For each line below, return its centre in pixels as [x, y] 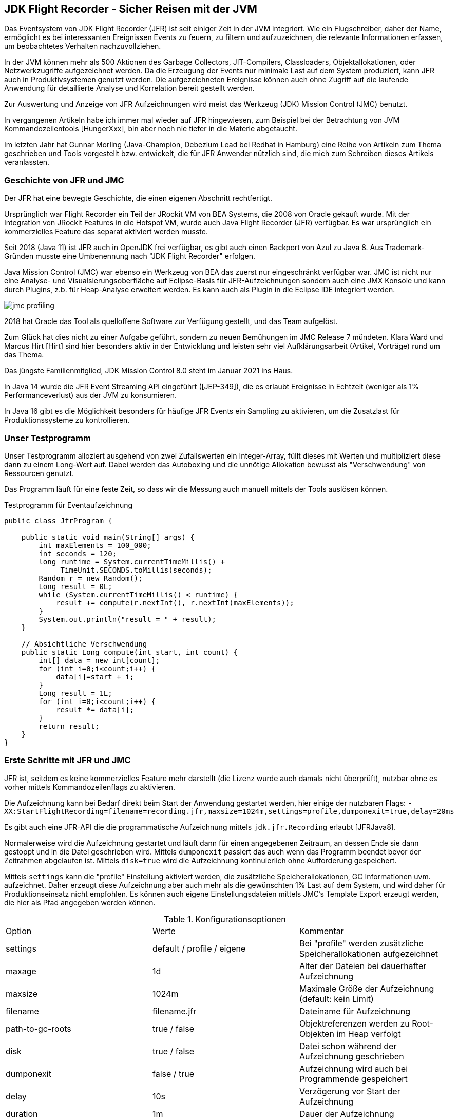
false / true [173, 1074]
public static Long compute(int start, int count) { [130, 652]
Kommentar [321, 931]
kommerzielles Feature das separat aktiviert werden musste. [106, 232]
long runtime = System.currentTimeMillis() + [132, 562]
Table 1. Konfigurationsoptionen [225, 919]
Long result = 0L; [75, 586]
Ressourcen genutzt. [39, 473]
